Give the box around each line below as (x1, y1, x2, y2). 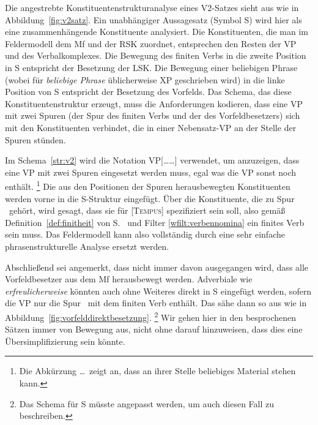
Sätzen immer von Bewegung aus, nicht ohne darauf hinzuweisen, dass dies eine (5, 323, 303, 336)
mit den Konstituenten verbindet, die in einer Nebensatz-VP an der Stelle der (5, 121, 297, 134)
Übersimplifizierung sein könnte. (5, 334, 125, 347)
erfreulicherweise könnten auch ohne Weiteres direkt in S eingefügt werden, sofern (5, 284, 312, 297)
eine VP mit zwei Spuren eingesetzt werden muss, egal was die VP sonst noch (5, 165, 297, 178)
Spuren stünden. (5, 133, 66, 146)
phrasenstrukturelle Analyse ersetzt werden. (5, 239, 169, 252)
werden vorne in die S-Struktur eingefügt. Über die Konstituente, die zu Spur (5, 192, 295, 205)
